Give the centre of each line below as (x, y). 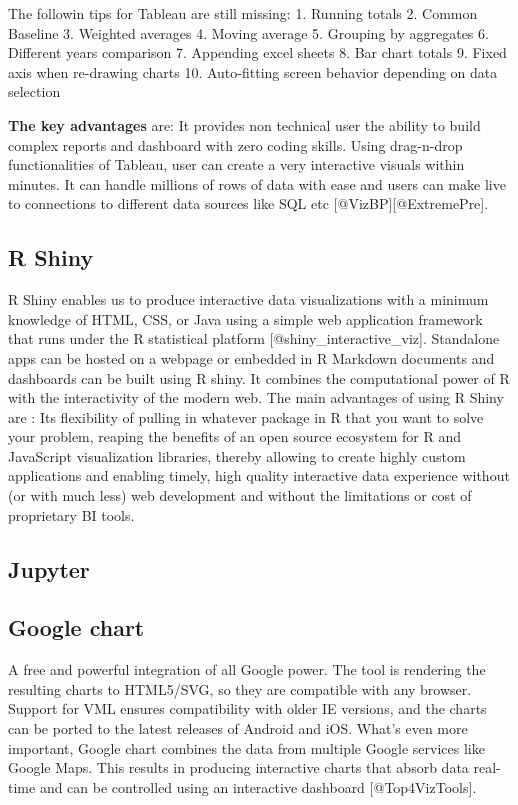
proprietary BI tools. (71, 514)
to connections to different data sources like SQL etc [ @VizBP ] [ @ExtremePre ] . (248, 203)
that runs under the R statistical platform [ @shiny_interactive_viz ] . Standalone (254, 338)
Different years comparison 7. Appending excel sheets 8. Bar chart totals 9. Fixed (257, 52)
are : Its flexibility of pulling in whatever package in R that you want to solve (246, 416)
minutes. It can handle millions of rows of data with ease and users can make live (257, 183)
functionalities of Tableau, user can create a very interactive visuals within (236, 164)
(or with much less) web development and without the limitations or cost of (240, 495)
